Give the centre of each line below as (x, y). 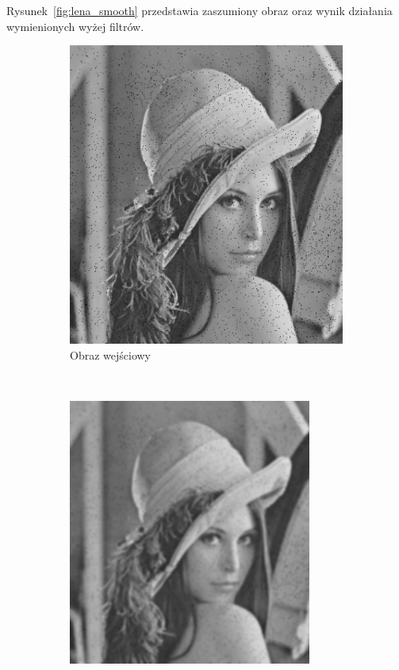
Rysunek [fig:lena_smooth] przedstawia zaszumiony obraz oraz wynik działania (199, 10)
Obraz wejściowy (110, 354)
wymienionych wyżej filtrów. (75, 26)
